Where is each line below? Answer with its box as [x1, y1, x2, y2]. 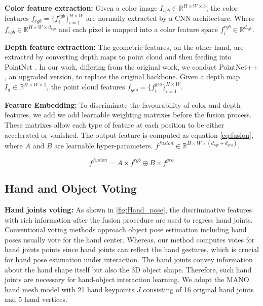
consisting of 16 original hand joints [143, 284, 254, 294]
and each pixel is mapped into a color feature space [58, 24, 218, 35]
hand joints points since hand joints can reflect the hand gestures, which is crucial [5, 244, 259, 255]
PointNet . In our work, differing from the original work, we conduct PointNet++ [5, 61, 258, 72]
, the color [206, 3, 238, 13]
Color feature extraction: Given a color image [5, 3, 158, 13]
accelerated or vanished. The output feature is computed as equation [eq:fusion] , [5, 129, 253, 140]
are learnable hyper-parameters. [54, 140, 153, 150]
